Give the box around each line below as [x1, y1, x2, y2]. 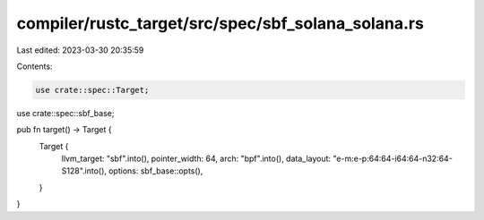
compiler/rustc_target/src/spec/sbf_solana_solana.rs [16, 13, 425, 33]
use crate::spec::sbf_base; [16, 107, 115, 118]
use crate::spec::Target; [35, 85, 150, 95]
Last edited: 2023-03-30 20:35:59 [16, 45, 144, 55]
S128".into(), [61, 165, 108, 176]
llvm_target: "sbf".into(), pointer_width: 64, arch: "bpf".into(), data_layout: [61, 153, 332, 165]
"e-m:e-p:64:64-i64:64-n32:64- [333, 153, 453, 165]
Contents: [16, 61, 53, 72]
